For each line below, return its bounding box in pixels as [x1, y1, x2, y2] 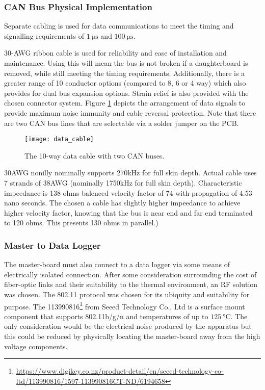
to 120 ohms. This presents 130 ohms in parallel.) [4, 217, 158, 228]
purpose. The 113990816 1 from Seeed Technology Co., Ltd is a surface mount [4, 299, 245, 311]
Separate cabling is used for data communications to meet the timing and [4, 20, 234, 31]
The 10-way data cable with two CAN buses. [24, 150, 165, 161]
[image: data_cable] [24, 136, 94, 143]
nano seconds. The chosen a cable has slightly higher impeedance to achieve [4, 197, 241, 208]
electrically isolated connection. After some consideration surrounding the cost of [4, 269, 257, 279]
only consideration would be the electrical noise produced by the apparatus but [4, 321, 252, 331]
